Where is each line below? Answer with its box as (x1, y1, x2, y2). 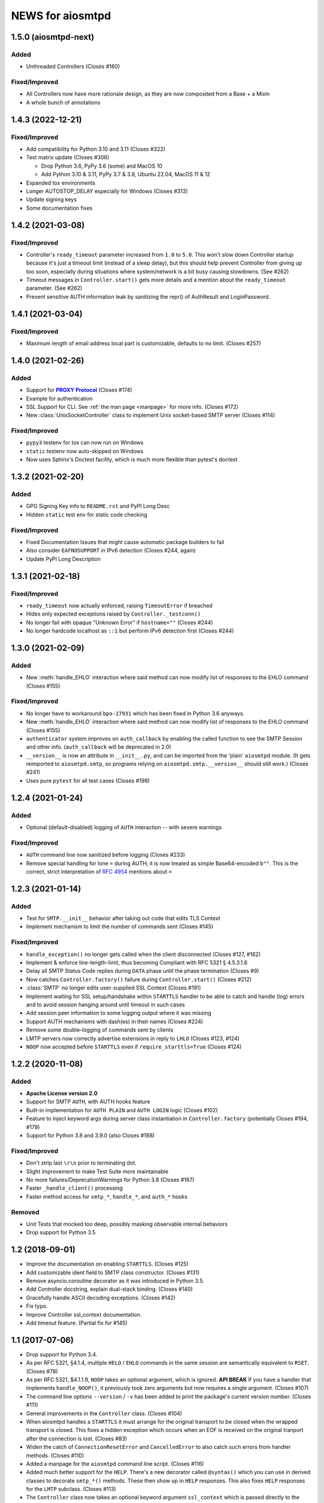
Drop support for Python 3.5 (26, 1229, 96, 1236)
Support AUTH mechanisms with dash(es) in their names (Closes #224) (26, 1018, 203, 1025)
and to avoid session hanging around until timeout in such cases (26, 1001, 185, 1008)
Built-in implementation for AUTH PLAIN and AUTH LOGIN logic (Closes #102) (26, 1106, 218, 1113)
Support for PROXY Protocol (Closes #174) (26, 387, 133, 394)
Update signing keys (26, 196, 77, 203)
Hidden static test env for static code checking (26, 511, 147, 518)
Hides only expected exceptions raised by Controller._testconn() (26, 610, 201, 617)
